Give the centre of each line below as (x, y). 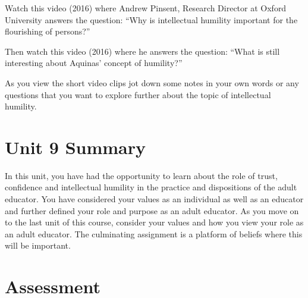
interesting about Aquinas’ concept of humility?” (94, 63)
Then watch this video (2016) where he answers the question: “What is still (142, 51)
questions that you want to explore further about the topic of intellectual (138, 94)
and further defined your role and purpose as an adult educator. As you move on (152, 210)
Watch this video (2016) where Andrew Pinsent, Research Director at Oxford (146, 8)
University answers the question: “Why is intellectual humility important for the (151, 19)
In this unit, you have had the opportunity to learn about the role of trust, (141, 175)
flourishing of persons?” (48, 31)
